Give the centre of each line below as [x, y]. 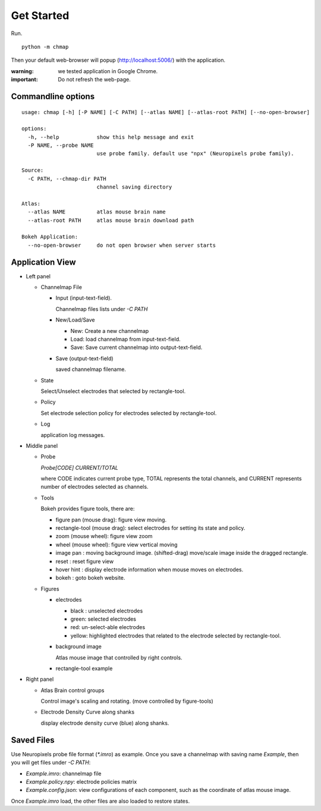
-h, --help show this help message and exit [111, 137]
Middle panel [42, 445]
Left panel [38, 276]
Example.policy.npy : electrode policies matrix [81, 781]
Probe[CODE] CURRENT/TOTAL [79, 467]
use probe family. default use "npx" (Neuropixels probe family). [195, 154]
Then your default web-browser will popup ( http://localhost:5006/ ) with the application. [118, 60]
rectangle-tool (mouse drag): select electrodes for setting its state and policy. [150, 528]
